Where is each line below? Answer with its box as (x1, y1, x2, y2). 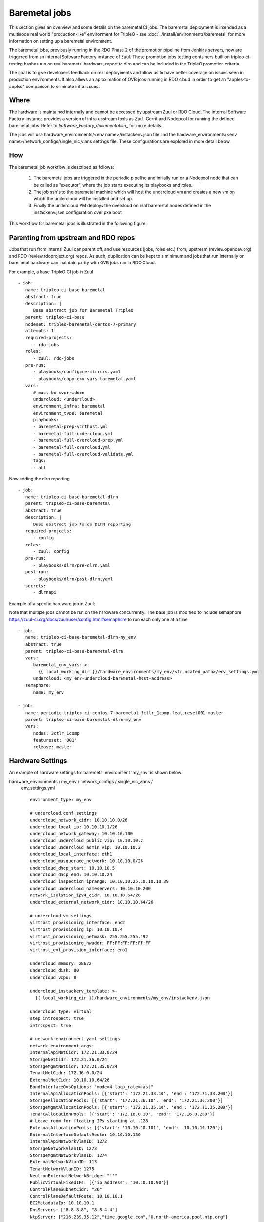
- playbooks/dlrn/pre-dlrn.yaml (33, 562, 111, 568)
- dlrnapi (33, 589, 57, 595)
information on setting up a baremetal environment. (9, 38, 112, 44)
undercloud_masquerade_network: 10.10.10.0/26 (30, 858, 143, 864)
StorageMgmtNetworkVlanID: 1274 (30, 1153, 107, 1158)
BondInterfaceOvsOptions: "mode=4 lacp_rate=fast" (30, 1084, 154, 1090)
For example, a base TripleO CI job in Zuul (9, 269, 94, 275)
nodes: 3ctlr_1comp (33, 730, 80, 736)
